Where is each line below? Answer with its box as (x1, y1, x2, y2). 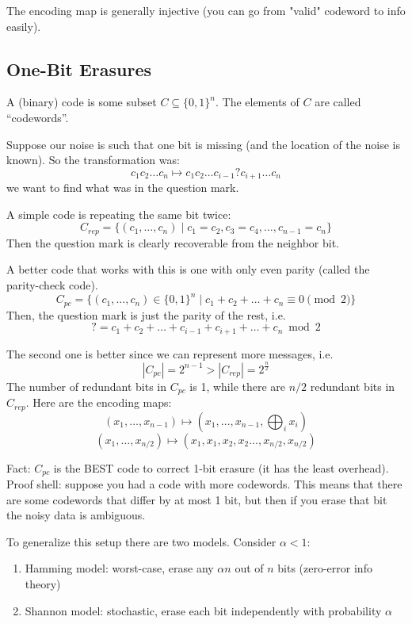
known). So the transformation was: (6, 151, 180, 168)
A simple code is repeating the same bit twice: (6, 205, 231, 222)
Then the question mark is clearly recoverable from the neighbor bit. (6, 234, 339, 251)
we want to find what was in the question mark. (6, 179, 239, 196)
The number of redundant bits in (6, 377, 167, 394)
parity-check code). (6, 277, 98, 293)
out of (235, 560, 264, 576)
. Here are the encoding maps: (25, 394, 172, 411)
